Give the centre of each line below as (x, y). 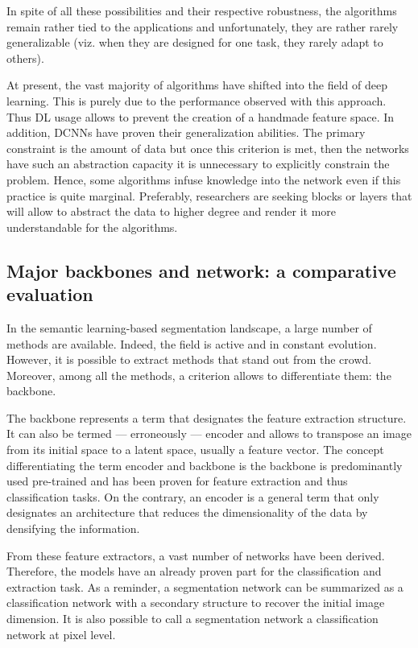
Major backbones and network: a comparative (201, 270)
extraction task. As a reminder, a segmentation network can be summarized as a (205, 586)
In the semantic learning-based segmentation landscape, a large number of (189, 327)
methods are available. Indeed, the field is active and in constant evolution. (192, 343)
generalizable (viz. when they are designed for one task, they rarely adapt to (195, 42)
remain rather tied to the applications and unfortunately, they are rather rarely (203, 26)
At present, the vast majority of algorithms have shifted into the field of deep (197, 85)
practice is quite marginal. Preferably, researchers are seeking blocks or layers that (209, 195)
